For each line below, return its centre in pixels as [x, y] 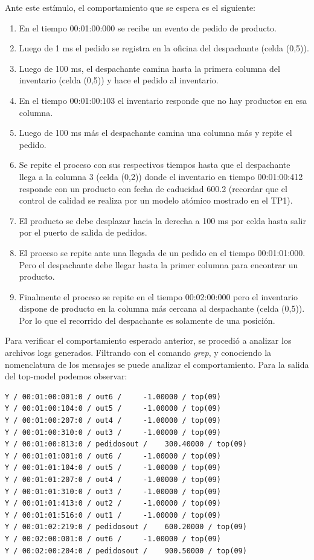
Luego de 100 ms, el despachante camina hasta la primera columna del [149, 68]
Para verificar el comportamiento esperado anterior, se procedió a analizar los [148, 340]
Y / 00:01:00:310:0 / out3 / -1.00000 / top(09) [113, 432]
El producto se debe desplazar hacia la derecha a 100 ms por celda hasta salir [162, 220]
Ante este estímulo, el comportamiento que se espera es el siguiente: [130, 7]
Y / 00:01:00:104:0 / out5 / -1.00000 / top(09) [113, 409]
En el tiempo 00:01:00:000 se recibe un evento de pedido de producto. [148, 27]
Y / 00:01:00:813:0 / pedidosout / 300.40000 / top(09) [126, 444]
